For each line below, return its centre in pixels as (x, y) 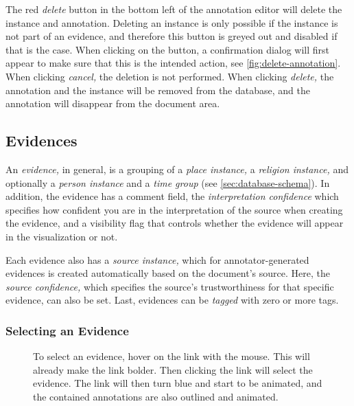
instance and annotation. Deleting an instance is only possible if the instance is (172, 22)
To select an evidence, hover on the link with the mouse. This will (172, 356)
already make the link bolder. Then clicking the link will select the (173, 369)
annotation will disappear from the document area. (113, 103)
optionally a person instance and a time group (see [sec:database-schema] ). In (168, 182)
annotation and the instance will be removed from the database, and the (158, 90)
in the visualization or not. (62, 236)
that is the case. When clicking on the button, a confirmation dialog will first (168, 49)
